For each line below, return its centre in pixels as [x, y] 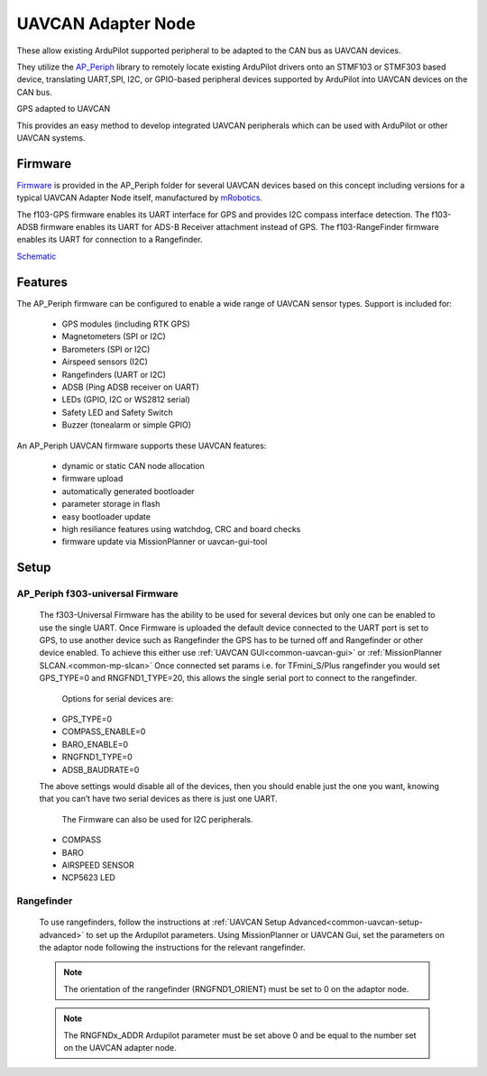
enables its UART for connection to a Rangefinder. [110, 240]
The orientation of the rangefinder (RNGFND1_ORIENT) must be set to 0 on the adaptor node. [236, 989]
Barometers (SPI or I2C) [106, 349]
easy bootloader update [106, 516]
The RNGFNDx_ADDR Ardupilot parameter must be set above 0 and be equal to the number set [240, 1035]
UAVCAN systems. [51, 138]
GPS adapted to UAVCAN [64, 109]
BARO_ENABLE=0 [95, 744]
